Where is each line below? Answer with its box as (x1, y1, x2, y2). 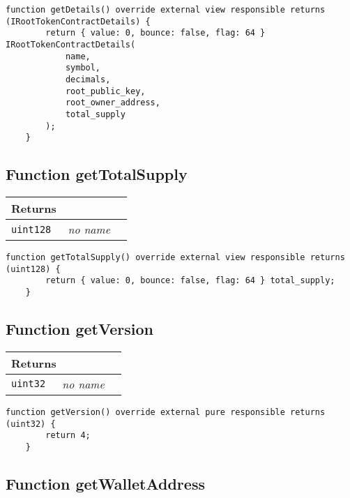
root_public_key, (65, 86, 146, 96)
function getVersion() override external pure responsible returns (6, 407, 326, 417)
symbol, (65, 63, 101, 73)
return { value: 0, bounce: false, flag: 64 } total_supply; (45, 276, 335, 286)
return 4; (45, 430, 91, 441)
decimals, (65, 74, 111, 84)
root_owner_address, (65, 98, 160, 108)
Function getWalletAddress (6, 472, 205, 494)
